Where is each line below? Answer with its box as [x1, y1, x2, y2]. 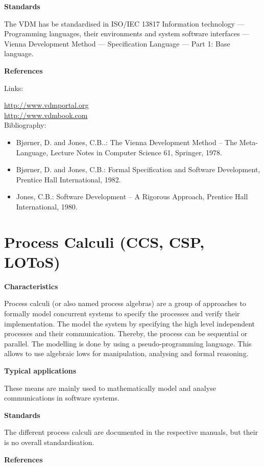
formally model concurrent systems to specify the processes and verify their [4, 308, 240, 318]
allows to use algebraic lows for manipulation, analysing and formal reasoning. [4, 348, 249, 359]
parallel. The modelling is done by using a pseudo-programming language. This [4, 338, 252, 348]
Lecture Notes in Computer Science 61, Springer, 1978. [50, 147, 222, 157]
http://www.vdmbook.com [4, 109, 88, 120]
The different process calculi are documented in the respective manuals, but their [4, 427, 258, 437]
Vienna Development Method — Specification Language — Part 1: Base [4, 38, 230, 49]
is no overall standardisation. [4, 436, 94, 447]
